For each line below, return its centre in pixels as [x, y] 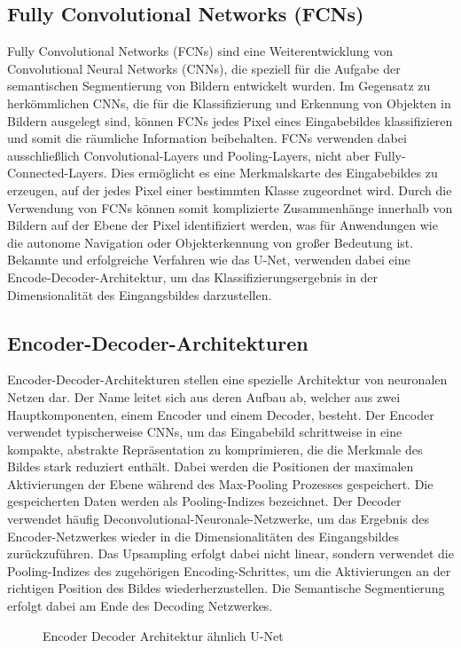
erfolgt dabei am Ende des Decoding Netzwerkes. [140, 606]
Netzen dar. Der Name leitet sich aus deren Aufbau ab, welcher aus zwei [204, 396]
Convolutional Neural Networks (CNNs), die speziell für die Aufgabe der [204, 68]
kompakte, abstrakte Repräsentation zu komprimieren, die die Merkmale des [215, 449]
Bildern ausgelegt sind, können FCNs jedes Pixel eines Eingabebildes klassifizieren [230, 120]
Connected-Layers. [57, 173]
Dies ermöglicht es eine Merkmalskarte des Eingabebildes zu [274, 173]
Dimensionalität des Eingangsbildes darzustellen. [140, 294]
